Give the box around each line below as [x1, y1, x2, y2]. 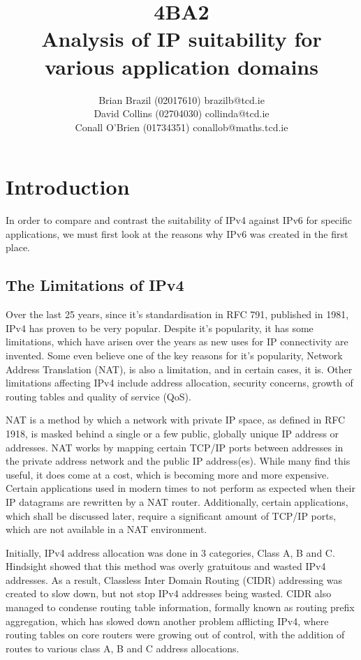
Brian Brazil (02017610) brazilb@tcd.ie [98, 92, 265, 107]
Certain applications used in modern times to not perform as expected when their [6, 481, 356, 495]
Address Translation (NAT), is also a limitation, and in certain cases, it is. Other [6, 361, 353, 376]
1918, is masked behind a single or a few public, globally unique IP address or [6, 426, 339, 440]
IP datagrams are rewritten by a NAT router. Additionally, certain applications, [6, 494, 348, 509]
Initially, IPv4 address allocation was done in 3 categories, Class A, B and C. [6, 545, 335, 560]
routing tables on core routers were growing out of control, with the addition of [6, 627, 345, 642]
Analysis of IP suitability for [41, 24, 322, 53]
